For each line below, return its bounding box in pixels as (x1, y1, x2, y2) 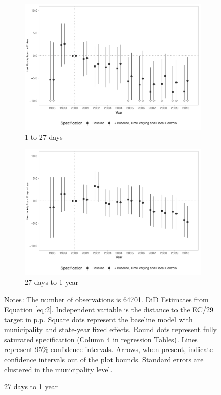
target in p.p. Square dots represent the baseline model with (4, 314, 193, 324)
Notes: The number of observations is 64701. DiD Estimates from (4, 294, 209, 304)
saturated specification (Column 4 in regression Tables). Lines (4, 334, 198, 344)
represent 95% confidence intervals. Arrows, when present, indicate (4, 344, 213, 355)
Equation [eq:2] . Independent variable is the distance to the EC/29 (4, 304, 213, 315)
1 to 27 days (25, 131, 63, 142)
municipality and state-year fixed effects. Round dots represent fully (4, 324, 217, 335)
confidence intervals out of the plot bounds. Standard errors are (4, 354, 204, 365)
